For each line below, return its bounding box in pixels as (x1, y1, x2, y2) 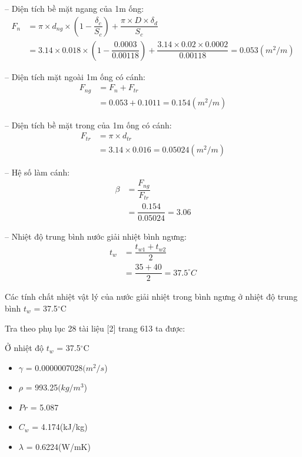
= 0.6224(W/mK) (26, 441, 91, 453)
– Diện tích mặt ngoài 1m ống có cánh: (5, 70, 145, 82)
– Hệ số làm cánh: (5, 165, 70, 178)
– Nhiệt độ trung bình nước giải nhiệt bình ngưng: (5, 230, 187, 242)
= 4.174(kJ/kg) (32, 420, 88, 433)
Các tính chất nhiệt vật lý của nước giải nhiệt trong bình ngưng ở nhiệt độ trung (5, 290, 298, 303)
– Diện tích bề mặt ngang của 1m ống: (5, 2, 144, 14)
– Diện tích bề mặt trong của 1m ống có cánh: (5, 118, 172, 131)
